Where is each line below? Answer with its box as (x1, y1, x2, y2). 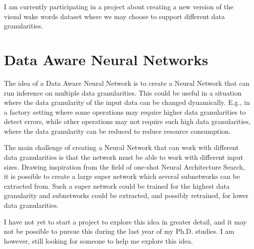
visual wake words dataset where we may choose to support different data (4, 11, 225, 21)
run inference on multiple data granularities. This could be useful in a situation (4, 87, 242, 98)
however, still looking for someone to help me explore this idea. (4, 235, 193, 246)
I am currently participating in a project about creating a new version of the (4, 1, 233, 11)
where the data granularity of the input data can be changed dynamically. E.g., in (4, 97, 250, 107)
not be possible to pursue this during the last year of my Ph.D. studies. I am (4, 226, 234, 236)
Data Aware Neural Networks (4, 49, 208, 69)
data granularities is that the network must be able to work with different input (4, 152, 243, 162)
